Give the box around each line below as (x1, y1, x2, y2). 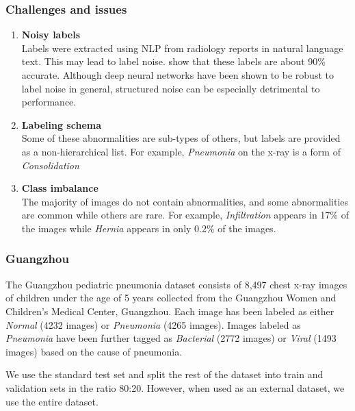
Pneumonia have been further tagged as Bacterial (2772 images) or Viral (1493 (5, 331, 337, 345)
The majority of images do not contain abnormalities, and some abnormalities (21, 194, 348, 208)
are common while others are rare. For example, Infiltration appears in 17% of (21, 208, 349, 222)
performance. (21, 95, 77, 109)
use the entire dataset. (5, 394, 98, 408)
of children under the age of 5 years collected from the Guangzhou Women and (5, 290, 337, 305)
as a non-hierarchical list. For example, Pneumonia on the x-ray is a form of (21, 144, 341, 158)
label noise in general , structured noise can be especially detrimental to (21, 81, 320, 95)
